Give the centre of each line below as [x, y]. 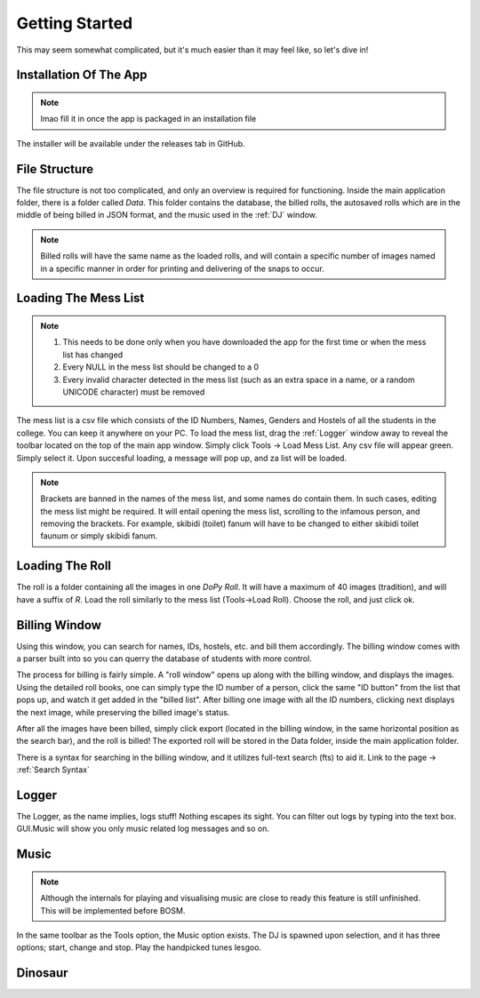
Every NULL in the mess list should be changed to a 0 [161, 367]
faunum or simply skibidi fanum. [99, 536]
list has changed [93, 355]
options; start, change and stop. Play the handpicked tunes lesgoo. [139, 947]
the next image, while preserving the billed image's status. [123, 712]
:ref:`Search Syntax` [53, 770]
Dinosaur [42, 973]
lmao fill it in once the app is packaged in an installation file [148, 119]
